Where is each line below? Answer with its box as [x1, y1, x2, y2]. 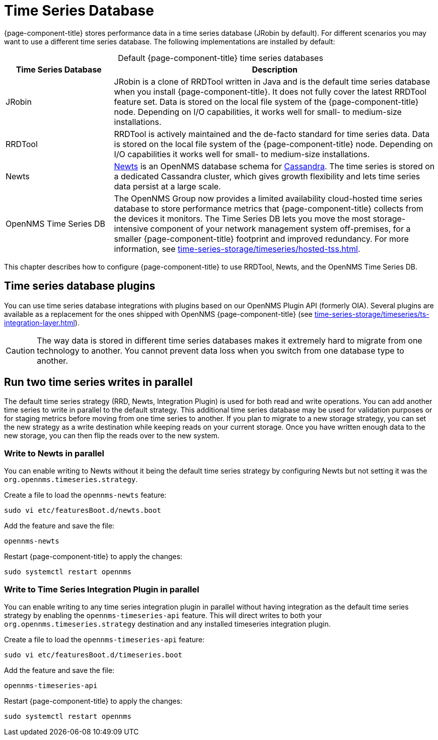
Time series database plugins [4, 280, 156, 293]
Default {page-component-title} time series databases [118, 52, 323, 63]
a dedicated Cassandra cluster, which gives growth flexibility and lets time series [114, 171, 420, 181]
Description [252, 64, 298, 75]
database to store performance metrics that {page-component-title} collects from [114, 203, 423, 214]
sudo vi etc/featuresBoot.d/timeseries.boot [4, 650, 183, 659]
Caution [6, 345, 35, 356]
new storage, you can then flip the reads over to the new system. [4, 431, 220, 440]
